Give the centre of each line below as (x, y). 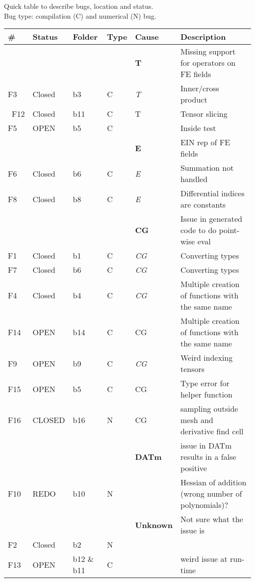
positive (193, 468)
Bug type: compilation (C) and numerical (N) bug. (80, 15)
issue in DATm (206, 446)
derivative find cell (212, 431)
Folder (85, 37)
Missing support (208, 52)
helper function (206, 395)
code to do (198, 230)
